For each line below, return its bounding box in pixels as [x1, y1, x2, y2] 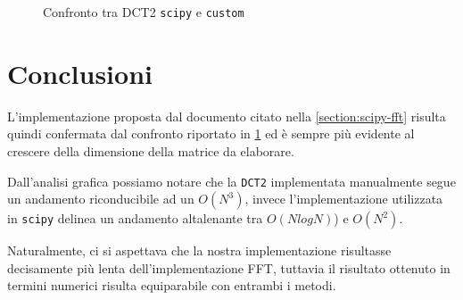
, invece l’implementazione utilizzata [244, 189, 443, 208]
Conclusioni [7, 54, 153, 91]
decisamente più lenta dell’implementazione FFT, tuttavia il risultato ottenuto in [7, 258, 451, 277]
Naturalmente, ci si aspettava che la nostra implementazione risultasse [7, 241, 392, 260]
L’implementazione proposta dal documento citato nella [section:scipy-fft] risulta [7, 106, 446, 125]
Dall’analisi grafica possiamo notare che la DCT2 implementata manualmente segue [7, 171, 456, 190]
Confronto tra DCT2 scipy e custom [43, 3, 244, 21]
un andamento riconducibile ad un [7, 189, 194, 208]
